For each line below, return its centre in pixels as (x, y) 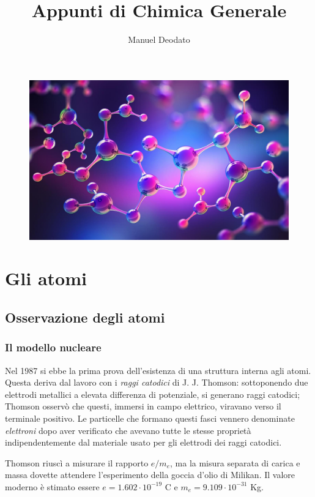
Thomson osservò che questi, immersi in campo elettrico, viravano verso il (143, 406)
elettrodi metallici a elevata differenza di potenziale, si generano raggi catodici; (153, 394)
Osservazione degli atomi (85, 317)
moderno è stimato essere (52, 486)
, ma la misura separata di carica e (235, 462)
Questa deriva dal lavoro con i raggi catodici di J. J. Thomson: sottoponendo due (157, 382)
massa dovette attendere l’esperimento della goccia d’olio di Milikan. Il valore (150, 475)
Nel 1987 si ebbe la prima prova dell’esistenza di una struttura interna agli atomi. (158, 370)
